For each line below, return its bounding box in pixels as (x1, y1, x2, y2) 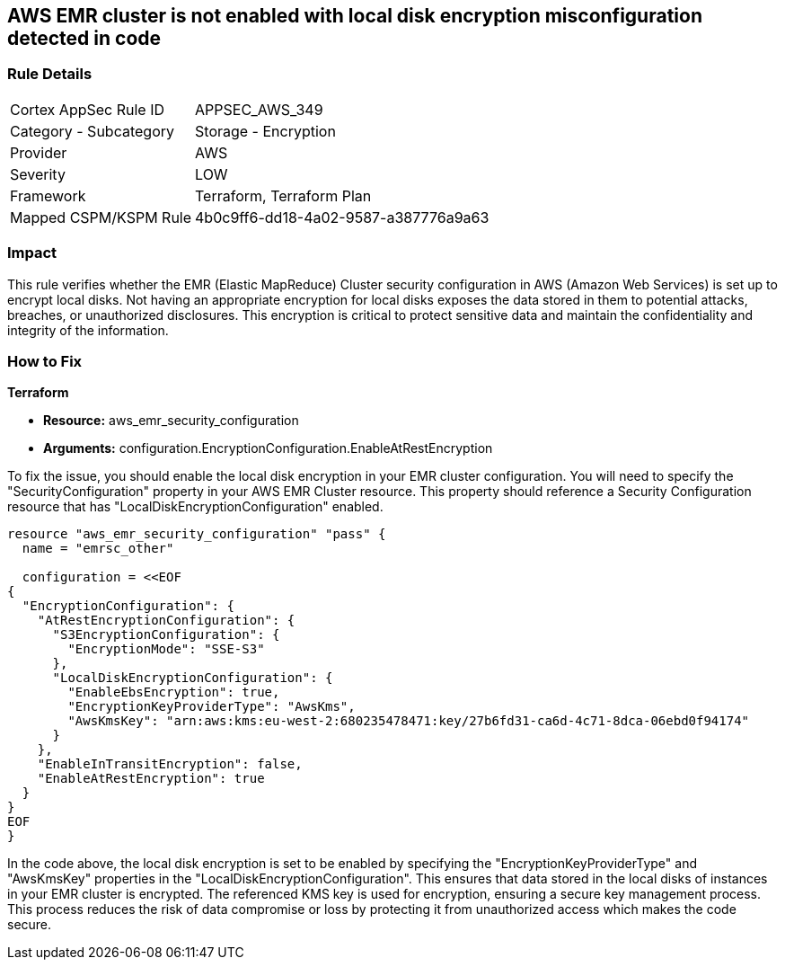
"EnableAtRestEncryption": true (37, 771, 265, 786)
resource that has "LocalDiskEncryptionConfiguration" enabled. (7, 499, 384, 515)
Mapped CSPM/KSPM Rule (10, 208, 192, 226)
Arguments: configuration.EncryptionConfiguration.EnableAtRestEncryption (43, 440, 493, 457)
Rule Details (7, 65, 93, 84)
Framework (10, 186, 86, 205)
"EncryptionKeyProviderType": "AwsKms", (67, 699, 356, 714)
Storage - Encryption (195, 121, 336, 140)
